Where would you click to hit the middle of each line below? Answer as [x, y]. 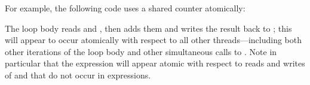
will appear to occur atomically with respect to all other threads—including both [153, 40]
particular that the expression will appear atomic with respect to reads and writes [155, 63]
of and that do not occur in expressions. [78, 75]
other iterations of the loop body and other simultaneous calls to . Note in [141, 51]
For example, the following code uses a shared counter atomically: [125, 8]
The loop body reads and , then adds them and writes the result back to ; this [148, 28]
